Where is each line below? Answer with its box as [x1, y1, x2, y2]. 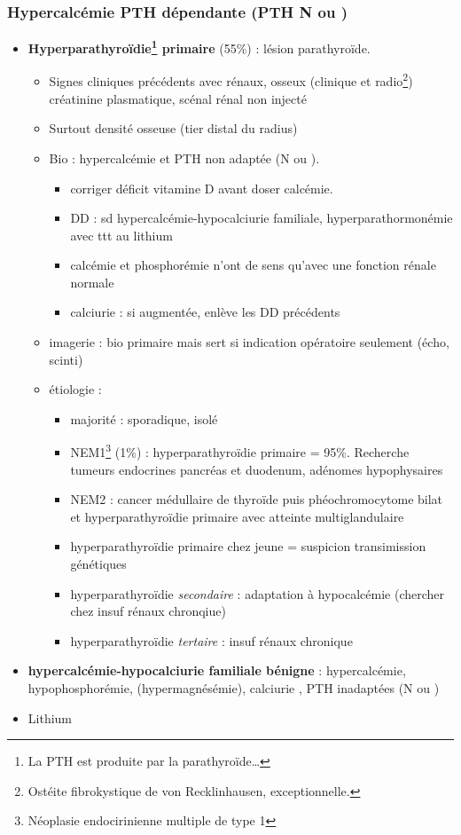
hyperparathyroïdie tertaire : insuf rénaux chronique [70, 631, 353, 650]
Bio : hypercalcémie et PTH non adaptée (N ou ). [49, 148, 320, 167]
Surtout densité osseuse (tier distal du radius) [49, 119, 298, 138]
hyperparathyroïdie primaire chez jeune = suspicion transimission [70, 537, 426, 555]
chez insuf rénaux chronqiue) [70, 602, 226, 620]
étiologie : [49, 380, 102, 398]
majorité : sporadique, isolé [70, 409, 218, 428]
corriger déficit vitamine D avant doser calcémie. [70, 178, 333, 197]
